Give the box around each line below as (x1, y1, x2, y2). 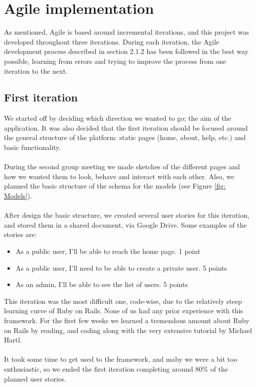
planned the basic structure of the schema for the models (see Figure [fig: (4, 181, 226, 191)
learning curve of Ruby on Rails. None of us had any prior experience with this (4, 305, 243, 316)
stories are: (4, 229, 37, 240)
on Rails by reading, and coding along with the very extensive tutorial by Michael (4, 325, 252, 335)
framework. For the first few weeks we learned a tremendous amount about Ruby (4, 315, 250, 325)
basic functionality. (4, 142, 61, 152)
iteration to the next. (4, 65, 68, 76)
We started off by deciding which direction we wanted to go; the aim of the (4, 113, 231, 123)
